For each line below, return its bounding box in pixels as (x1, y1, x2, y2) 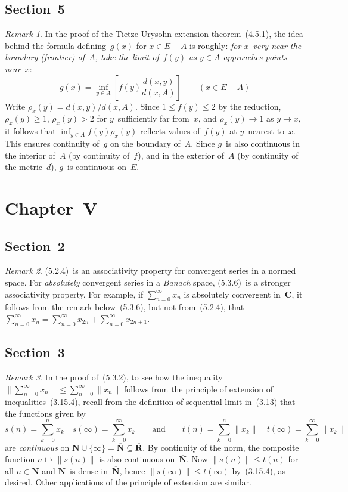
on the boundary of (110, 137, 181, 149)
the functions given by (5, 407, 86, 419)
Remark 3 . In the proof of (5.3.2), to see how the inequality (5, 370, 223, 383)
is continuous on (67, 160, 126, 173)
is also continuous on (99, 453, 175, 465)
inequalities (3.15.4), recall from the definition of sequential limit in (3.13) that (5, 395, 296, 408)
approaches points (223, 51, 287, 63)
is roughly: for (189, 39, 241, 51)
